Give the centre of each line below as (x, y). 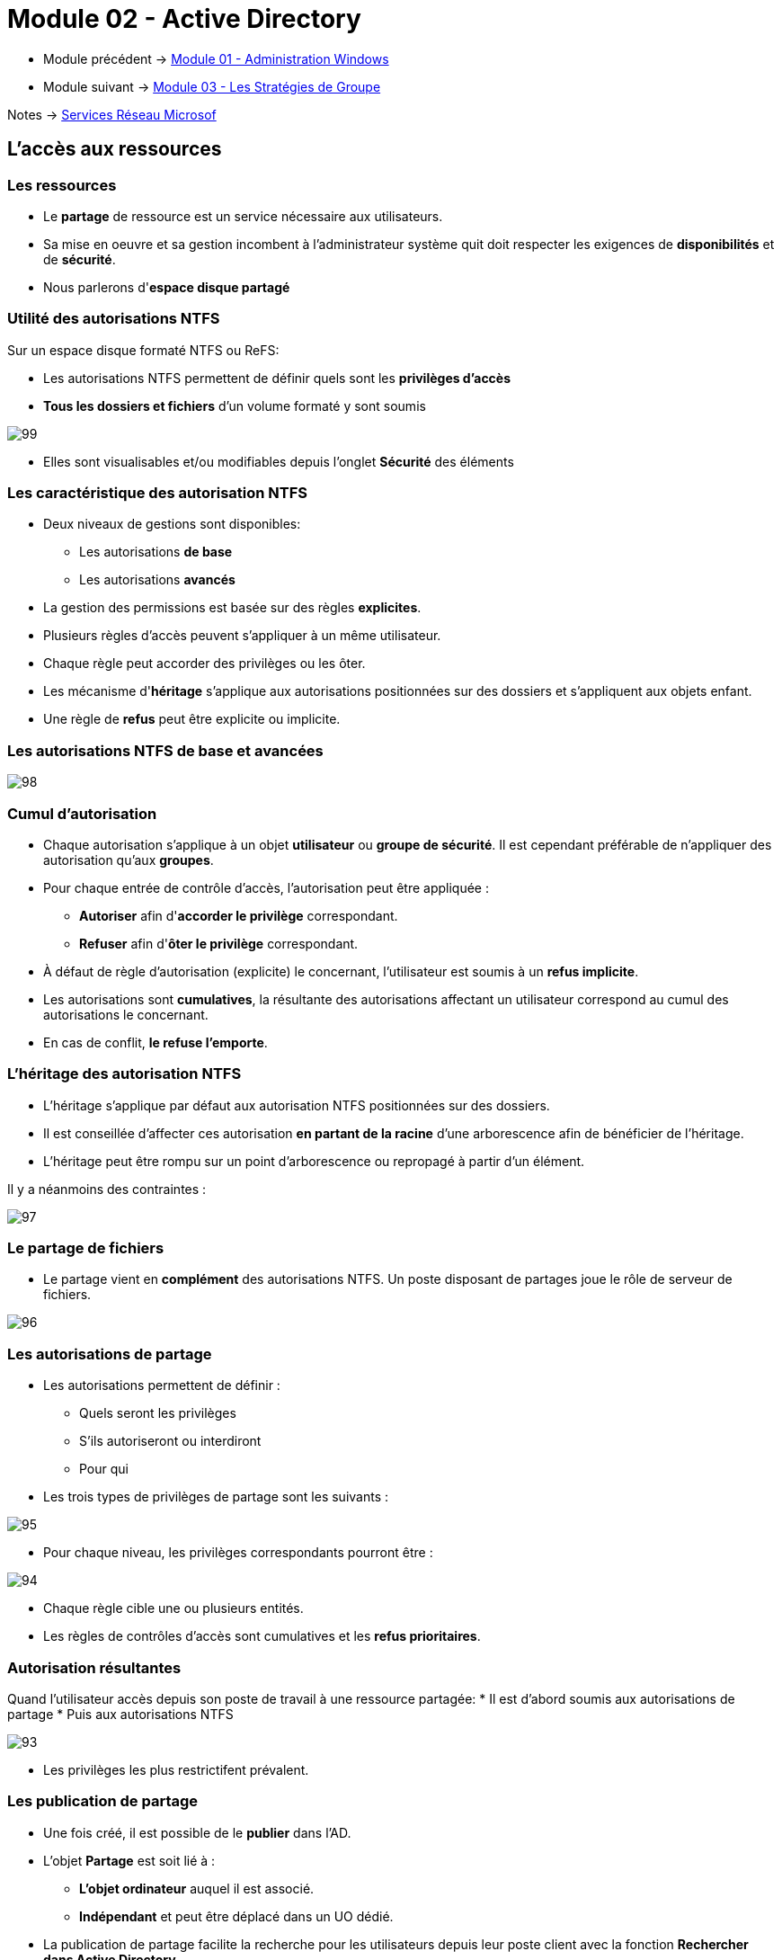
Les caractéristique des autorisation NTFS (158, 493)
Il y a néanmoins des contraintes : (107, 1189)
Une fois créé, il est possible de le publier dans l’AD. (197, 1832)
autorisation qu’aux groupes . (129, 860)
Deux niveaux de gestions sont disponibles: (172, 524)
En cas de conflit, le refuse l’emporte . (156, 1042)
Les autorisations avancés (157, 580)
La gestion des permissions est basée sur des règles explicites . (232, 608)
